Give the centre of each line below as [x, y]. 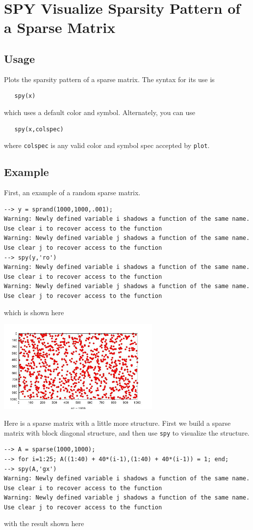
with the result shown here [44, 523]
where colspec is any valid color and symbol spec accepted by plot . [107, 145]
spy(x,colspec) [39, 129]
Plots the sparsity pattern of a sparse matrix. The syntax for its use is [109, 79]
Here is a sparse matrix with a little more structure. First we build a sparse [117, 423]
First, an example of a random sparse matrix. [72, 192]
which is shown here [34, 312]
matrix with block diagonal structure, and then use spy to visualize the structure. [127, 432]
